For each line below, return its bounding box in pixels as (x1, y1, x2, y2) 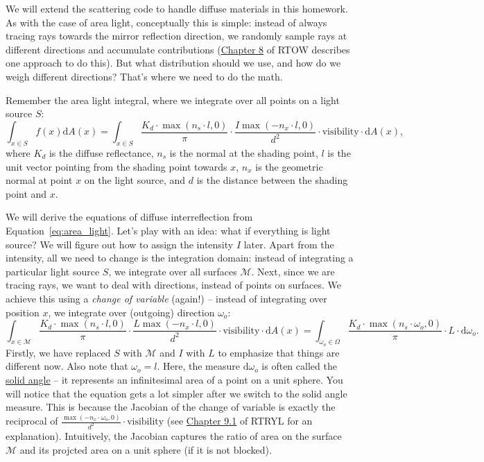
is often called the (261, 359, 337, 373)
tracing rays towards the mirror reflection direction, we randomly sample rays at (6, 28, 347, 43)
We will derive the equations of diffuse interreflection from (6, 209, 253, 224)
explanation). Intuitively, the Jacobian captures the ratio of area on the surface (6, 428, 342, 443)
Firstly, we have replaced (6, 345, 111, 359)
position (6, 305, 40, 319)
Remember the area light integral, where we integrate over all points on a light (6, 92, 340, 107)
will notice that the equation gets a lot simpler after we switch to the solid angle (6, 386, 347, 400)
